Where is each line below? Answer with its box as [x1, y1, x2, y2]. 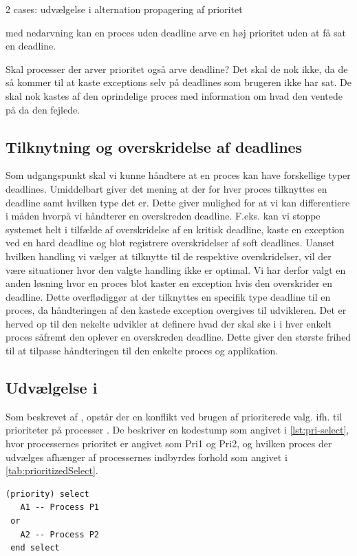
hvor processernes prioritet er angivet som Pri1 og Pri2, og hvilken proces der [6, 436, 332, 451]
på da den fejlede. [6, 102, 80, 116]
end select [10, 543, 60, 553]
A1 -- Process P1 [20, 502, 100, 513]
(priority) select [6, 489, 89, 499]
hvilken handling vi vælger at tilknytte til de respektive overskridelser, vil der [6, 248, 332, 263]
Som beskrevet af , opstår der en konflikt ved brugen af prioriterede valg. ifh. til [6, 409, 343, 423]
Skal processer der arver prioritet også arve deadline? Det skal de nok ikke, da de [6, 61, 348, 76]
